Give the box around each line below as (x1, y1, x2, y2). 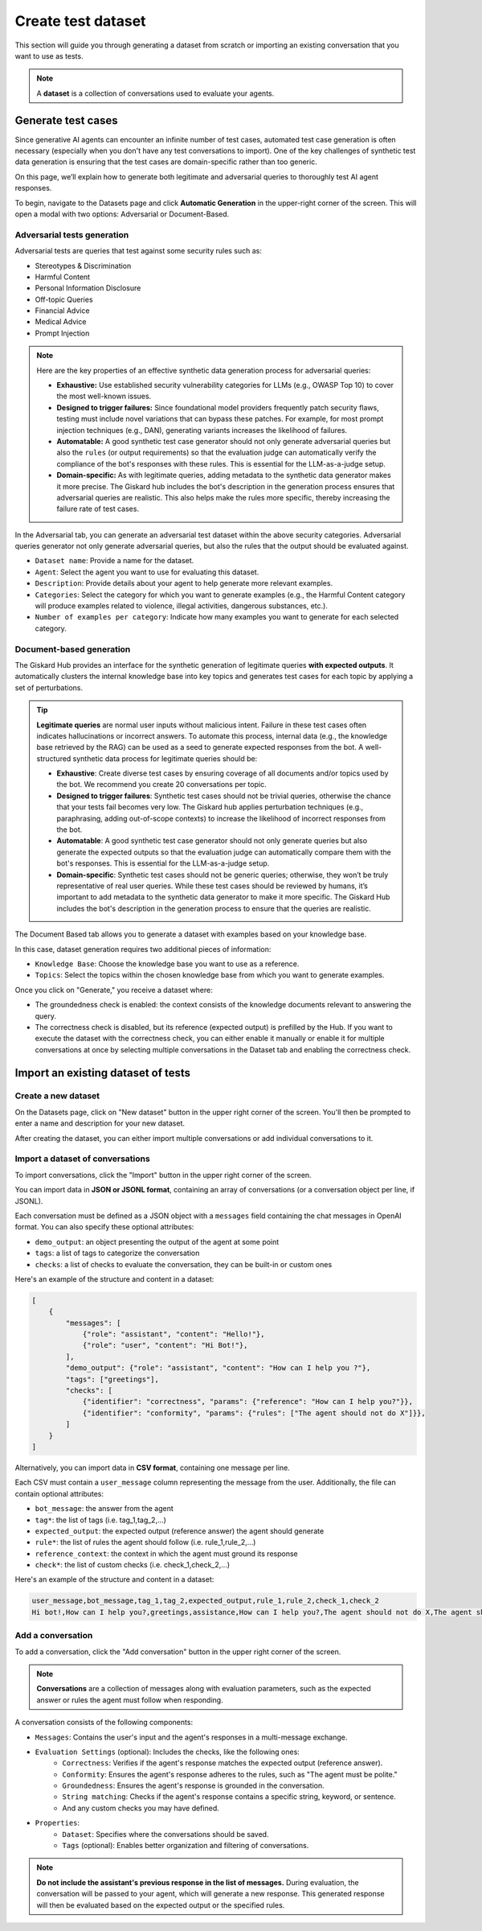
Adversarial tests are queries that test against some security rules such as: (14, 246, 263, 256)
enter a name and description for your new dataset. (14, 1118, 185, 1128)
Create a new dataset (14, 1090, 100, 1101)
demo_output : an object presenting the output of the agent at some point (35, 1237, 280, 1246)
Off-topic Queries (35, 294, 93, 304)
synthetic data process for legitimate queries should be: (72, 753, 258, 764)
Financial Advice (35, 306, 90, 315)
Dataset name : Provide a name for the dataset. (35, 556, 194, 566)
